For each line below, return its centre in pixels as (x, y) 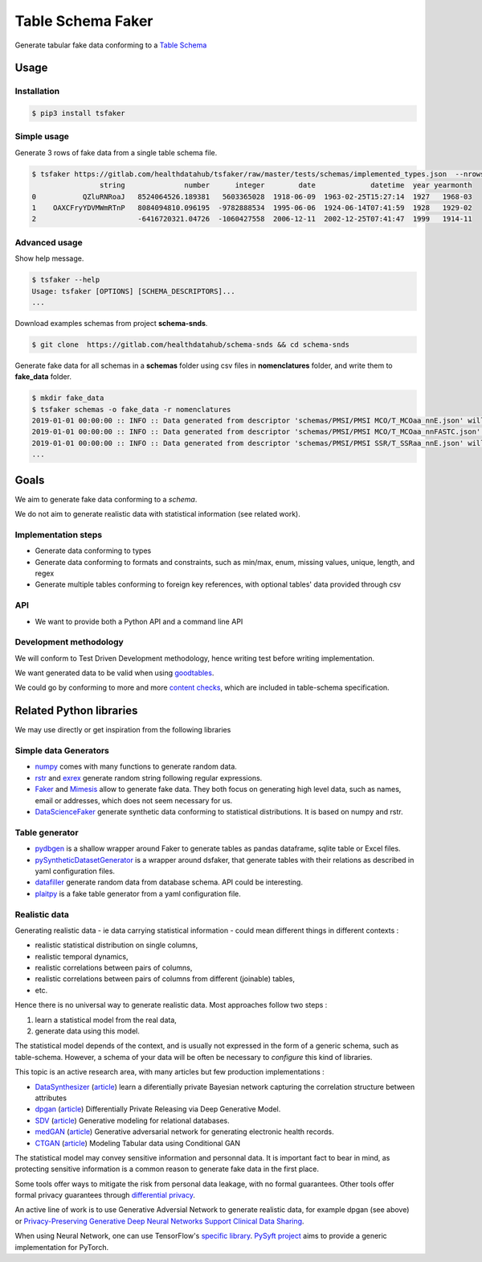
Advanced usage (49, 242)
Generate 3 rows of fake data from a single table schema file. (116, 152)
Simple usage (42, 137)
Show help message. (49, 258)
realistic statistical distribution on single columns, (116, 945)
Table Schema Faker (84, 21)
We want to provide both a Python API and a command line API (139, 621)
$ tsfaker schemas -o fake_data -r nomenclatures (131, 409)
